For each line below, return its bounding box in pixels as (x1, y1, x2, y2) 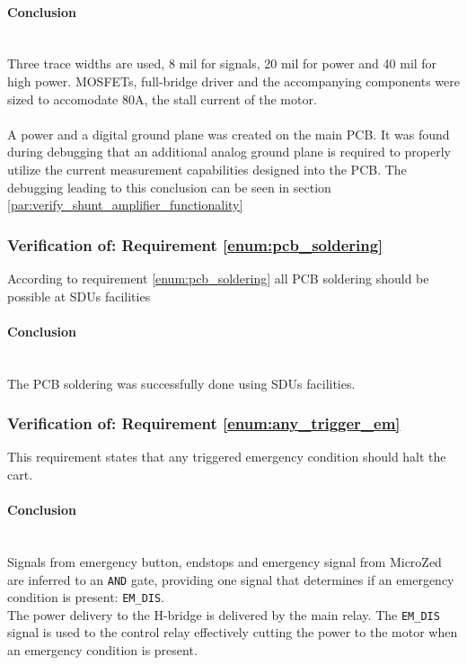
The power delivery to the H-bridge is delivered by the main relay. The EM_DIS (7, 605, 440, 624)
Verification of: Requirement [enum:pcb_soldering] (7, 233, 383, 256)
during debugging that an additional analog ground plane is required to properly (7, 142, 451, 161)
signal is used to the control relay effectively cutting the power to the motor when (7, 623, 458, 642)
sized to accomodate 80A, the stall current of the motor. (7, 89, 317, 108)
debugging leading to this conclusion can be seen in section (7, 177, 331, 196)
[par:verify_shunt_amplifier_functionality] (7, 195, 243, 214)
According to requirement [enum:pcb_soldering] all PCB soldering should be (7, 268, 429, 287)
